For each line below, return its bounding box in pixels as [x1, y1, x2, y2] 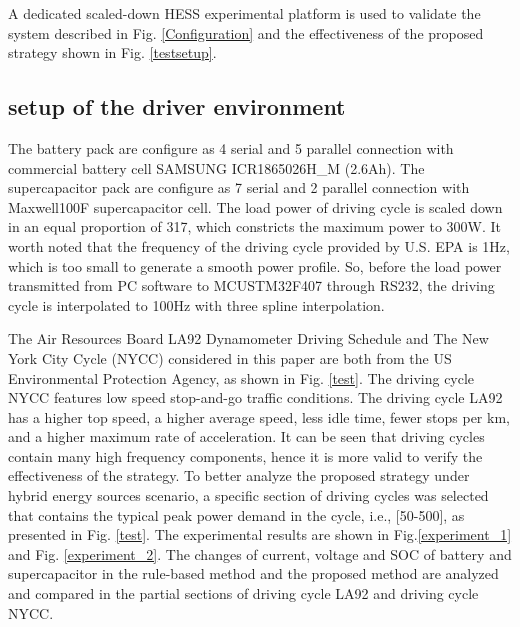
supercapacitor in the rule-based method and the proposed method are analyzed [8, 563, 499, 584]
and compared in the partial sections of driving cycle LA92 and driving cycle [8, 583, 479, 604]
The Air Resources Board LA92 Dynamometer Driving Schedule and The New [8, 328, 489, 349]
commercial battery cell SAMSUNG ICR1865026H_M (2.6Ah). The [8, 157, 425, 178]
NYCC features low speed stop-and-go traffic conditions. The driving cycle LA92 [8, 387, 503, 408]
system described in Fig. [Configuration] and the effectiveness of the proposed [8, 22, 484, 43]
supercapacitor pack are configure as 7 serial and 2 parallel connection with [8, 177, 470, 198]
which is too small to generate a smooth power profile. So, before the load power [8, 255, 502, 276]
